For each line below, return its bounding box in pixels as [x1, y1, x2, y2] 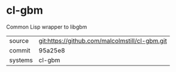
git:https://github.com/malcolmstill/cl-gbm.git [38, 36, 168, 45]
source [9, 36, 29, 45]
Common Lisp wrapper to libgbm [6, 23, 87, 30]
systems [9, 56, 33, 64]
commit [9, 46, 31, 54]
